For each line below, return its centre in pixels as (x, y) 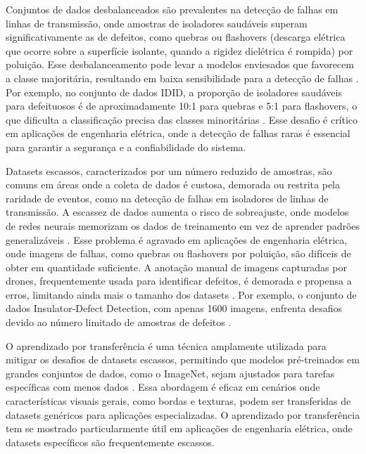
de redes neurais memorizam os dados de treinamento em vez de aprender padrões (183, 225)
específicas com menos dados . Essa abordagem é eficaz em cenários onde (163, 387)
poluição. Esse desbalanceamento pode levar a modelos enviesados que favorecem (180, 64)
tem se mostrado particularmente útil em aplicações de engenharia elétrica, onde (179, 428)
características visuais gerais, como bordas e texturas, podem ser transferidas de (178, 401)
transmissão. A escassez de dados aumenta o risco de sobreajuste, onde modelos (177, 212)
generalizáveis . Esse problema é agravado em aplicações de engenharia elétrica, (177, 239)
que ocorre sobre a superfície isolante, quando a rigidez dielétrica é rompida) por (179, 50)
